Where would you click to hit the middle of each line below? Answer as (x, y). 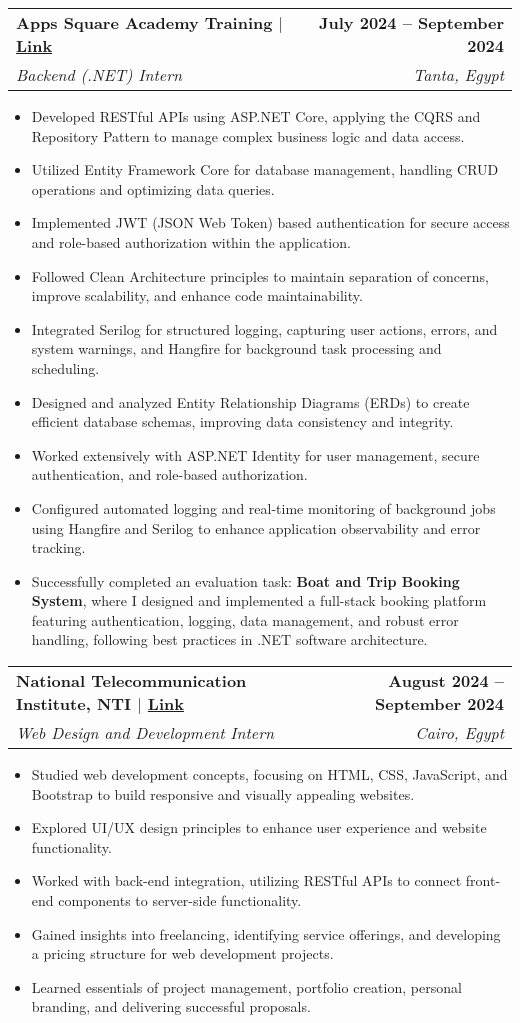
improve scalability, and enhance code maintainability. (197, 295)
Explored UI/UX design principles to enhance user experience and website (259, 827)
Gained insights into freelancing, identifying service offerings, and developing (266, 933)
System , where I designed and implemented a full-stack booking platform (259, 600)
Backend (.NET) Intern (99, 74)
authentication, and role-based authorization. (169, 474)
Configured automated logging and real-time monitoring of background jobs (263, 507)
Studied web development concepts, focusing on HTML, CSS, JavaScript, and (269, 774)
